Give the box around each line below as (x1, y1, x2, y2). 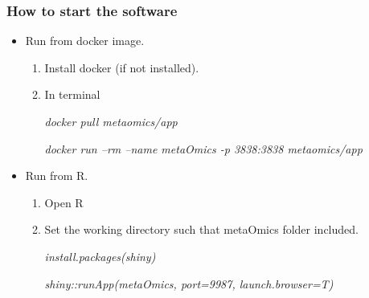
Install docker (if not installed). (44, 59, 199, 76)
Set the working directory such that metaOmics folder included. (44, 221, 359, 238)
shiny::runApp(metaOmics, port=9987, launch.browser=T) (44, 275, 334, 292)
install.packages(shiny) (44, 247, 156, 264)
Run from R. (25, 167, 88, 184)
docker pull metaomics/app (44, 113, 178, 129)
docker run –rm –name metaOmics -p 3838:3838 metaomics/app (44, 140, 363, 157)
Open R (44, 194, 84, 210)
